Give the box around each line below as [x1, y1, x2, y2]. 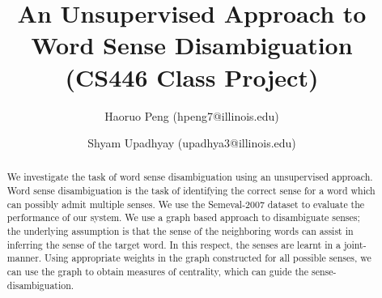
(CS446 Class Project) [65, 60, 319, 93]
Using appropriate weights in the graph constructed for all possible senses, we [45, 251, 371, 265]
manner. [6, 251, 42, 265]
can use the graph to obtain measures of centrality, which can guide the [6, 265, 308, 279]
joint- [343, 237, 367, 251]
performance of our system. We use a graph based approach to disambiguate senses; [6, 211, 360, 224]
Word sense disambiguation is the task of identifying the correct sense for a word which [6, 184, 376, 198]
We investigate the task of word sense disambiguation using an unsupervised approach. [6, 170, 373, 184]
